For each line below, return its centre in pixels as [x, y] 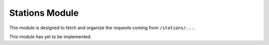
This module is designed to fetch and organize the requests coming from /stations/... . [102, 28]
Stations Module [44, 13]
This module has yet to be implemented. [50, 37]
